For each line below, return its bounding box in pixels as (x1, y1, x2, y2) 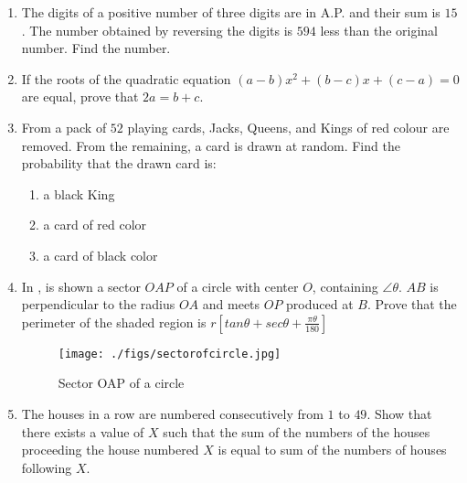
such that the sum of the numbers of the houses (163, 422, 430, 441)
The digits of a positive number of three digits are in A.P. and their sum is (21, 3, 440, 21)
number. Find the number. (21, 38, 171, 58)
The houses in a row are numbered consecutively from (21, 403, 324, 423)
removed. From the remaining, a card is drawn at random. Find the (21, 135, 400, 155)
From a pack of (21, 117, 107, 136)
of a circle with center (176, 276, 299, 295)
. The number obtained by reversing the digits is (21, 20, 293, 39)
